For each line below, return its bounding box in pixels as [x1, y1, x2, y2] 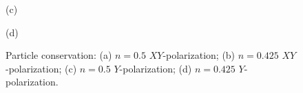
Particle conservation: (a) [6, 48, 112, 62]
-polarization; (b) [163, 48, 236, 62]
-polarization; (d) [119, 61, 192, 75]
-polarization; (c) [6, 61, 77, 75]
